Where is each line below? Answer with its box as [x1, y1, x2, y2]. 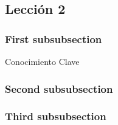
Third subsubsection [5, 109, 106, 124]
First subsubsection [5, 31, 102, 46]
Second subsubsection [5, 81, 113, 96]
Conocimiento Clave [5, 55, 80, 67]
